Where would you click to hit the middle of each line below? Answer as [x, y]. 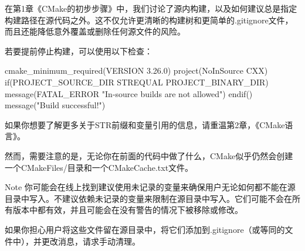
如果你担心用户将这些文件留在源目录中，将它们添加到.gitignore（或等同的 [145, 229]
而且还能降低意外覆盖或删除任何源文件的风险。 [95, 31]
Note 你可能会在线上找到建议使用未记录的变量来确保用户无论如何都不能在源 [150, 187]
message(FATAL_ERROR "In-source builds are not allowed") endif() [129, 93]
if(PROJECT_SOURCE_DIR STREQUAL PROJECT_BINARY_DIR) [137, 82]
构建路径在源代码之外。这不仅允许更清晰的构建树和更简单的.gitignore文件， [149, 20]
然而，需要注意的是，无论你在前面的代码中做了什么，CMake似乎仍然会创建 [149, 155]
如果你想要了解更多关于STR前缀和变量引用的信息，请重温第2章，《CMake [145, 124]
